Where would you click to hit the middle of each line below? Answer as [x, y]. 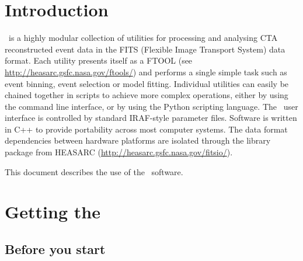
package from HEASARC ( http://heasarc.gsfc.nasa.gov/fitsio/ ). [119, 152]
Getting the [53, 212]
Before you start [55, 249]
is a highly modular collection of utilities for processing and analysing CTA [143, 38]
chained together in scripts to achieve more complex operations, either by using [147, 95]
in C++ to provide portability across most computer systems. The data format [146, 129]
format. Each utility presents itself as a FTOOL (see [99, 60]
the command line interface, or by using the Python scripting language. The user [151, 106]
